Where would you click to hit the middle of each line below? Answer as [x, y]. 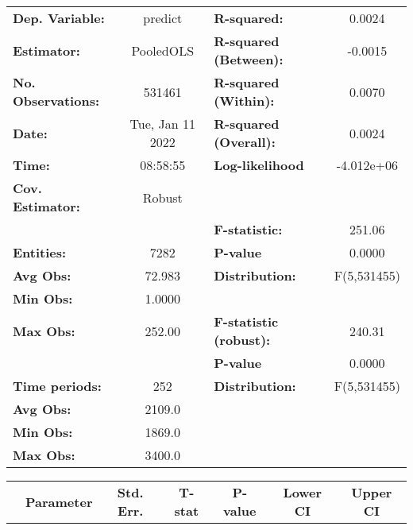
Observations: [56, 101]
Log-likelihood [259, 165]
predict [163, 18]
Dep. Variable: [59, 18]
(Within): [244, 101]
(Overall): [245, 142]
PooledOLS [163, 50]
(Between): [249, 59]
